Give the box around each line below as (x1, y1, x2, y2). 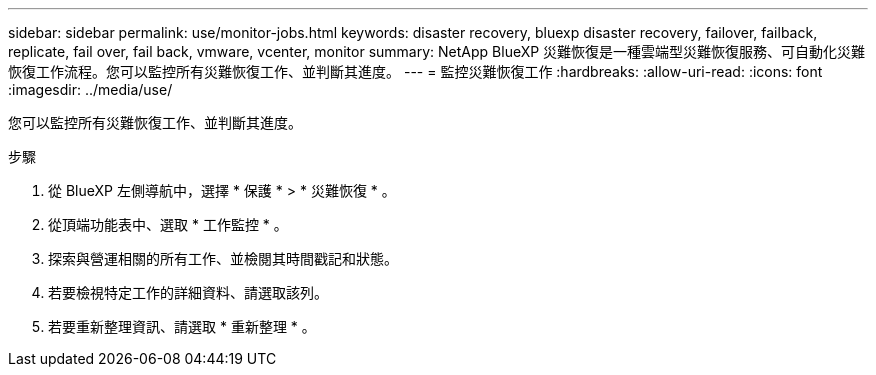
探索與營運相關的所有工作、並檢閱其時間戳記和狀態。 (48, 250, 398, 267)
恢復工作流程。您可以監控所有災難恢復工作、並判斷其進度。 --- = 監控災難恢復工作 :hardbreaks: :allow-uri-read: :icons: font (8, 63, 823, 80)
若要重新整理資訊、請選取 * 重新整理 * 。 (48, 318, 316, 335)
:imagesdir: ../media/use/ (8, 81, 173, 98)
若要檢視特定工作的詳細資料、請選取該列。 (48, 284, 328, 301)
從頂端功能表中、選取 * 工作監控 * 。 (48, 216, 288, 233)
